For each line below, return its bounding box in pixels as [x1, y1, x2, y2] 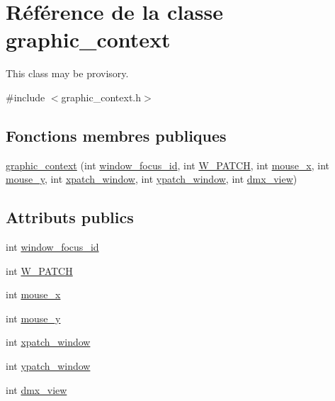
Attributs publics [6, 206, 134, 228]
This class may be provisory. [6, 66, 129, 81]
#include [6, 89, 45, 104]
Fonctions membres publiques [6, 124, 227, 146]
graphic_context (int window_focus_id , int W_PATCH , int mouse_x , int [6, 157, 330, 172]
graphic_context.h [61, 89, 142, 104]
